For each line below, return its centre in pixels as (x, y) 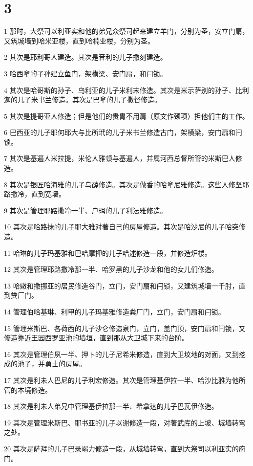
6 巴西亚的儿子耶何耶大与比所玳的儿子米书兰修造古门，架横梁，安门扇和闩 (123, 132)
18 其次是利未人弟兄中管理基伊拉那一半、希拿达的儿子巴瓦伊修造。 (111, 406)
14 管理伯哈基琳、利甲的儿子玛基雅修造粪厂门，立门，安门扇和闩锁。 (115, 311)
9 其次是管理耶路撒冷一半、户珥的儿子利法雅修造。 (85, 210)
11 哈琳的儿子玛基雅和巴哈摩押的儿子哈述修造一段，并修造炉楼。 (108, 253)
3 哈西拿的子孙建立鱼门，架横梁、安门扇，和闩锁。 (85, 73)
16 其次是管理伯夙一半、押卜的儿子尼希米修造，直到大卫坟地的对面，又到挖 (125, 354)
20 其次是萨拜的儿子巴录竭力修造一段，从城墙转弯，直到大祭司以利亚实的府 (125, 448)
